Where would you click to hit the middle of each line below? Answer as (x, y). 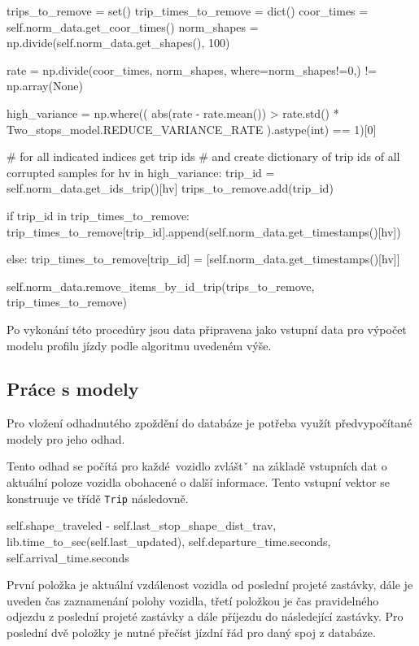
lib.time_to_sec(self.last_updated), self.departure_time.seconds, (169, 541)
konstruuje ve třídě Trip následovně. (98, 498)
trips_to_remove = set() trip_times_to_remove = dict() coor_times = (188, 11)
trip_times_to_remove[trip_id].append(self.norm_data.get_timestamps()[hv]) (204, 231)
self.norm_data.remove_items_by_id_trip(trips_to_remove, (161, 286)
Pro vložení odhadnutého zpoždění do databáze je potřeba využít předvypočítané (209, 423)
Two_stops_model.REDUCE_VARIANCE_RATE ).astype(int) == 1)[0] (192, 129)
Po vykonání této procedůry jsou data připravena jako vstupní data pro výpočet (207, 329)
